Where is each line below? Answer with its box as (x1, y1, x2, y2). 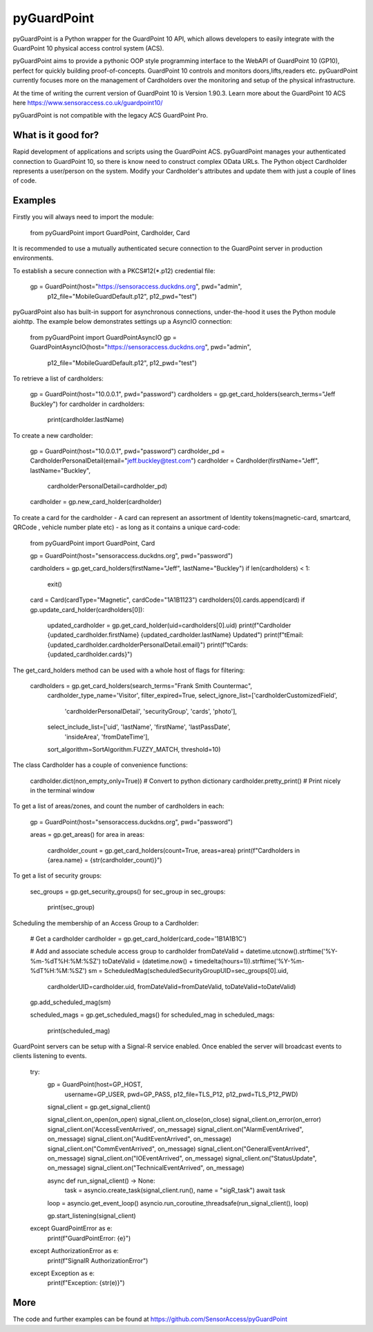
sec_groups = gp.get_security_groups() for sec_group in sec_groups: (30, 887, 226, 896)
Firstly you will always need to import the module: (12, 213, 155, 221)
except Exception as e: (30, 1269, 95, 1277)
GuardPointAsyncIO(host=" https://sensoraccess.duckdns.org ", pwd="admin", (30, 343, 251, 351)
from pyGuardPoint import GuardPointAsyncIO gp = (30, 333, 177, 342)
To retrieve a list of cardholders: (12, 374, 104, 382)
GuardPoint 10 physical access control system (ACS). (12, 44, 164, 52)
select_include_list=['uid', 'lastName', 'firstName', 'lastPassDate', (47, 723, 231, 731)
